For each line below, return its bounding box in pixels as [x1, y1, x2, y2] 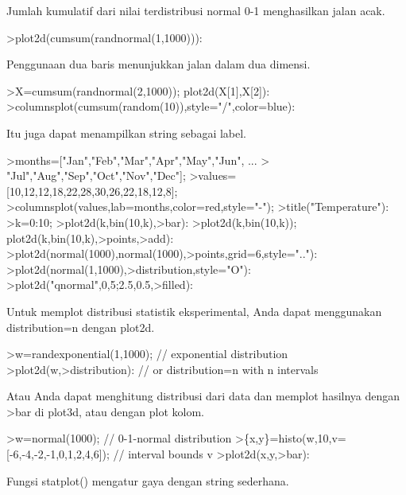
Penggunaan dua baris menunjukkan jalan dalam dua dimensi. [6, 56, 311, 72]
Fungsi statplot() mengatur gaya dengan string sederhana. [6, 472, 289, 489]
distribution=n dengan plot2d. [6, 318, 155, 335]
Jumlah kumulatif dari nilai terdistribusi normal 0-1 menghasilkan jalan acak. [6, 2, 385, 18]
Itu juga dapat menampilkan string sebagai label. [6, 124, 247, 141]
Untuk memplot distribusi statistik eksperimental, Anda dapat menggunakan [6, 302, 382, 319]
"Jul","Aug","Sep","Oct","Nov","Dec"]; [6, 167, 186, 184]
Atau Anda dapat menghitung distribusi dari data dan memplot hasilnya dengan [6, 388, 400, 404]
